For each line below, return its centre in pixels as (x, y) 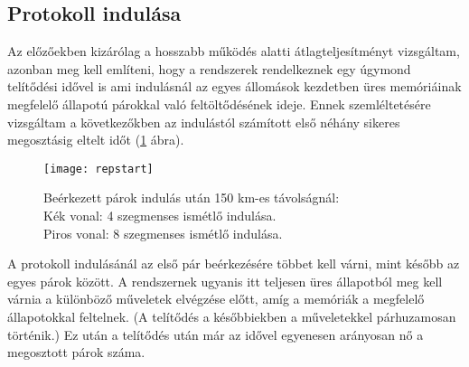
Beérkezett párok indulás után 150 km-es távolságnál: (192, 198)
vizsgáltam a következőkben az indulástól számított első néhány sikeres (204, 122)
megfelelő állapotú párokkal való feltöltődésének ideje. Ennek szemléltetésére (219, 104)
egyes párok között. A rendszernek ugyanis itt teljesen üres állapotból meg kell (225, 281)
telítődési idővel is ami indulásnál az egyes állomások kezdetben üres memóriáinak (234, 86)
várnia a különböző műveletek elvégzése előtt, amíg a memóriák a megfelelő (216, 299)
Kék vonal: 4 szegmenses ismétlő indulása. (160, 216)
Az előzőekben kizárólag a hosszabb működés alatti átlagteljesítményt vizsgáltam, (234, 51)
